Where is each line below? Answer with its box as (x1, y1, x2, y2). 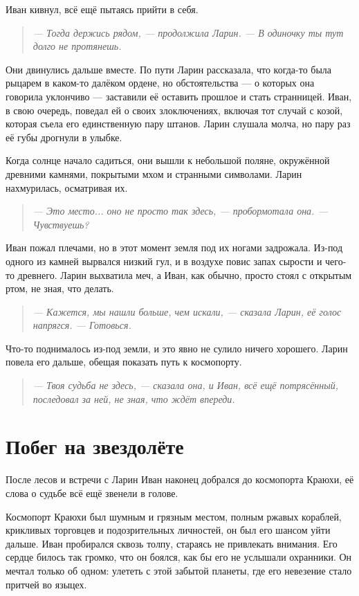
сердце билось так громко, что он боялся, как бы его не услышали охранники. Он (6, 550, 352, 564)
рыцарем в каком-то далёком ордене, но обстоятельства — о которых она (6, 75, 315, 90)
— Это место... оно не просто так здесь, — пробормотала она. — (33, 204, 328, 218)
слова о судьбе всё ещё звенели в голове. (6, 485, 178, 500)
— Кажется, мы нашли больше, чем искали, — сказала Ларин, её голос (33, 304, 342, 318)
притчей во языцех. (6, 577, 87, 591)
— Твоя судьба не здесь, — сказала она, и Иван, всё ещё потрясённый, (33, 378, 339, 392)
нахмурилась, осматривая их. (6, 180, 128, 195)
